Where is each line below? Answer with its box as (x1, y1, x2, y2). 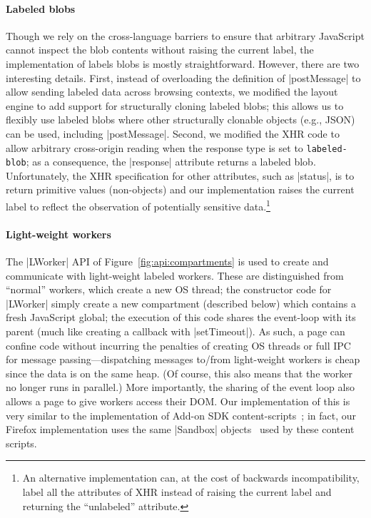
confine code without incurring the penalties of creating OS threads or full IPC (6, 337, 351, 352)
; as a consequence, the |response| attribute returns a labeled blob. (26, 154, 316, 169)
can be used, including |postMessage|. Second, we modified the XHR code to (6, 126, 340, 141)
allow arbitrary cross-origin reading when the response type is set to (6, 140, 303, 155)
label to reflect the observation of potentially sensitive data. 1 (6, 197, 270, 213)
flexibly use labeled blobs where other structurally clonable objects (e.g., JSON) (6, 112, 355, 127)
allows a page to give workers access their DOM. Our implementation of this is (6, 394, 350, 409)
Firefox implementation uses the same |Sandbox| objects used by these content (6, 422, 355, 437)
